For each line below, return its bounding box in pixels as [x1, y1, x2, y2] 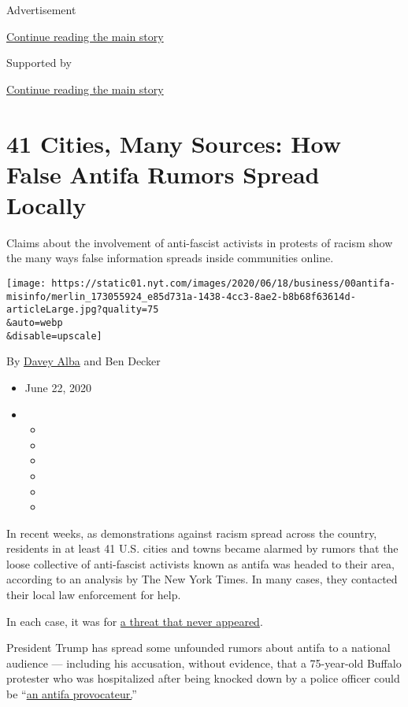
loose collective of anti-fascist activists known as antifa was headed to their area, [6, 555, 395, 572]
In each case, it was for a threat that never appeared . [6, 613, 263, 629]
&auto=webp [6, 317, 63, 329]
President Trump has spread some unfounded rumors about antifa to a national [6, 639, 391, 656]
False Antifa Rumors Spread [6, 157, 320, 190]
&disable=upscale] [6, 330, 102, 342]
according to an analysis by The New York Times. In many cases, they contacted [6, 571, 398, 587]
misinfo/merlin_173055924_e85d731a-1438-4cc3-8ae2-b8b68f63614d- [6, 291, 356, 302]
